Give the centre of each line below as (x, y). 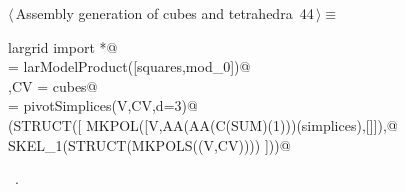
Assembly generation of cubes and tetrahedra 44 (164, 13)
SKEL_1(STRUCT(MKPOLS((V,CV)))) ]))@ (149, 144)
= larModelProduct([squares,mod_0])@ (129, 66)
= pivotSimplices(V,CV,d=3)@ (103, 105)
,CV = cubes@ (53, 85)
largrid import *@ (63, 46)
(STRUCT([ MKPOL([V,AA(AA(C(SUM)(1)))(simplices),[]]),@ (203, 124)
